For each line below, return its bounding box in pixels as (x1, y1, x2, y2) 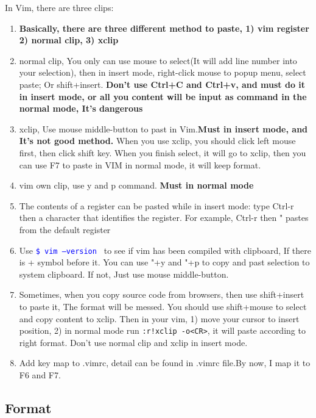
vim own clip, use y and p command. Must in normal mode (19, 179, 254, 192)
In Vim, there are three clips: (5, 1, 114, 13)
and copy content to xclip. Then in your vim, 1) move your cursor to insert (19, 312, 300, 325)
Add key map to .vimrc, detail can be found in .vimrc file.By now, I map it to (19, 356, 311, 369)
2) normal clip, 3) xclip (19, 34, 119, 46)
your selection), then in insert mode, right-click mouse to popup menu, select (19, 66, 306, 79)
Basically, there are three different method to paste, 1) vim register (19, 21, 309, 34)
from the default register (19, 223, 111, 236)
